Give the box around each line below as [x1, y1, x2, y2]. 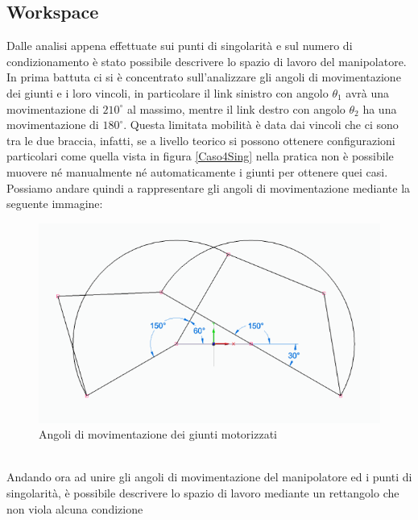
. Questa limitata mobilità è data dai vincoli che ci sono [123, 116, 399, 133]
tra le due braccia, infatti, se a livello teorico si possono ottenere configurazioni [6, 131, 395, 148]
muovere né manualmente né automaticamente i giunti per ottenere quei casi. [6, 163, 388, 180]
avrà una [346, 84, 390, 101]
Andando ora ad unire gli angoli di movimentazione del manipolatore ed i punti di [6, 468, 412, 485]
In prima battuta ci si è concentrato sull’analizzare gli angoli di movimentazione [6, 69, 401, 85]
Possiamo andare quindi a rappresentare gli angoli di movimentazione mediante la [6, 179, 411, 196]
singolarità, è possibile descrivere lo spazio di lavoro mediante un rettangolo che [6, 485, 399, 501]
